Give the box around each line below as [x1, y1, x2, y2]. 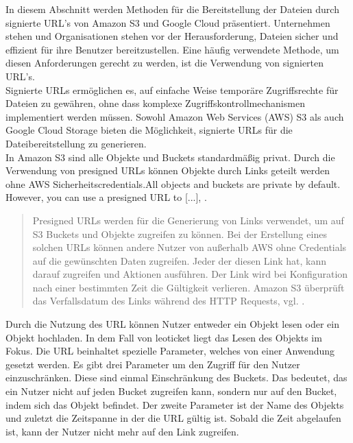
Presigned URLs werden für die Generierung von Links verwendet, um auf [32, 213, 344, 227]
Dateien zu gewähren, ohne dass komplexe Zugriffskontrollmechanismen [5, 96, 305, 110]
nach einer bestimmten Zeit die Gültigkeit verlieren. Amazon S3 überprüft [32, 280, 345, 294]
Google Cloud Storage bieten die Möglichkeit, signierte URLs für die [5, 123, 293, 137]
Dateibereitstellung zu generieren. [5, 136, 147, 150]
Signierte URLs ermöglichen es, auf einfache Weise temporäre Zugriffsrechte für [5, 82, 339, 97]
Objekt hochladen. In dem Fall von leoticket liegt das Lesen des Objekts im [5, 330, 322, 344]
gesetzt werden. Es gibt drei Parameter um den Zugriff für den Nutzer [5, 357, 300, 371]
